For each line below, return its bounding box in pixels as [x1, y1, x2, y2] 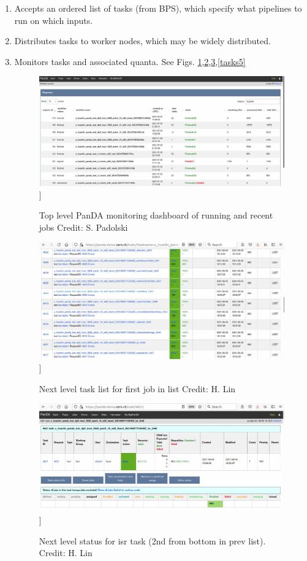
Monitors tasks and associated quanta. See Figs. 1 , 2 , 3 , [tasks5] [14, 55, 246, 68]
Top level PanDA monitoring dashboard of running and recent [39, 209, 273, 222]
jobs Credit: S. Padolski [39, 220, 128, 233]
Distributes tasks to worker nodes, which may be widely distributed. [14, 34, 271, 47]
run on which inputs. [14, 14, 93, 26]
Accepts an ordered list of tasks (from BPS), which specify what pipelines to [14, 2, 302, 14]
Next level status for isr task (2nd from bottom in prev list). [39, 534, 266, 547]
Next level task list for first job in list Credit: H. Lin [39, 382, 236, 395]
